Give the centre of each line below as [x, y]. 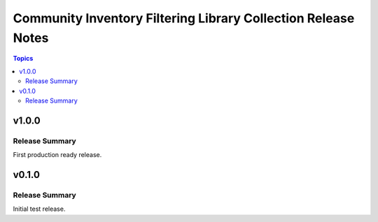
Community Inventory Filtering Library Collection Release [184, 18]
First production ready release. [57, 155]
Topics [23, 59]
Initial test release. [39, 209]
